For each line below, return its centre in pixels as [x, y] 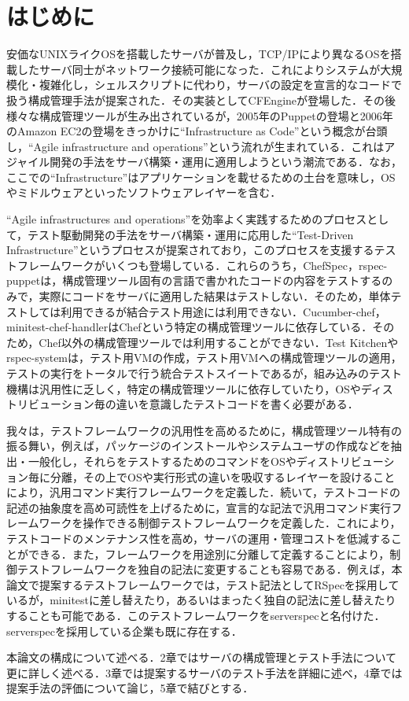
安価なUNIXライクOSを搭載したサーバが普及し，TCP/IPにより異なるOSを [199, 54]
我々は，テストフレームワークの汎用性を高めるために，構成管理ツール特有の [204, 430]
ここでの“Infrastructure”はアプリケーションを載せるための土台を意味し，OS [201, 177]
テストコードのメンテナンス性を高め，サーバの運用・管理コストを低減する [199, 538]
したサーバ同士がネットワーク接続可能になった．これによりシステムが [199, 69]
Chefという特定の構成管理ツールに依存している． [246, 327]
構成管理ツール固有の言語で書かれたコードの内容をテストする [222, 280]
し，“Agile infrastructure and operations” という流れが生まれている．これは [195, 146]
